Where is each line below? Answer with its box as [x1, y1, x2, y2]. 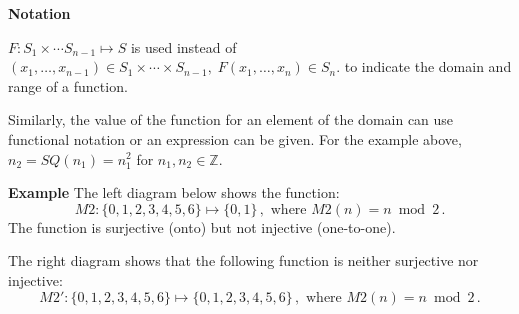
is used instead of [130, 36, 237, 57]
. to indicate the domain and [336, 56, 512, 77]
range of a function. [8, 75, 128, 96]
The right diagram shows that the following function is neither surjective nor [8, 250, 479, 271]
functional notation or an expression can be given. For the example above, [8, 128, 462, 149]
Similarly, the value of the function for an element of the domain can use [8, 109, 454, 130]
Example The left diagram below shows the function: [8, 182, 340, 203]
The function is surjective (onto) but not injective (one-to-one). [8, 216, 396, 237]
